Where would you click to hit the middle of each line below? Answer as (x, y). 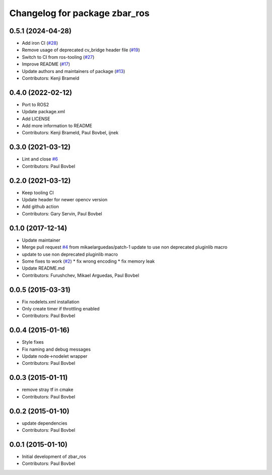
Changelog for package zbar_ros (79, 13)
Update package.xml (44, 112)
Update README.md (43, 268)
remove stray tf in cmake (48, 389)
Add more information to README (57, 126)
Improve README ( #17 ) (46, 64)
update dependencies (45, 423)
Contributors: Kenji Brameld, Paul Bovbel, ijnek (70, 133)
